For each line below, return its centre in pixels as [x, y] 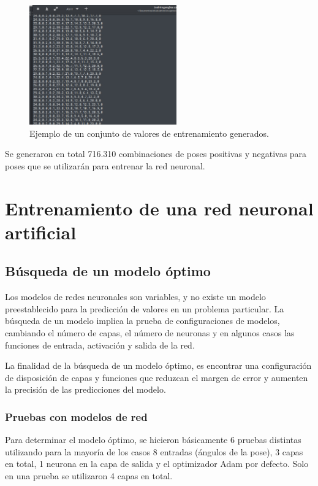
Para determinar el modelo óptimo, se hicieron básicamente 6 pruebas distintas [153, 440]
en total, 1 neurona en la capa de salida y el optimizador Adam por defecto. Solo [157, 464]
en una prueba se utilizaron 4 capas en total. [89, 475]
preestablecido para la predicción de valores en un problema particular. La [145, 308]
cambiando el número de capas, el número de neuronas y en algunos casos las [150, 332]
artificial [41, 232]
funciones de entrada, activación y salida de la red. [100, 345]
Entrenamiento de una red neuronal [159, 208]
